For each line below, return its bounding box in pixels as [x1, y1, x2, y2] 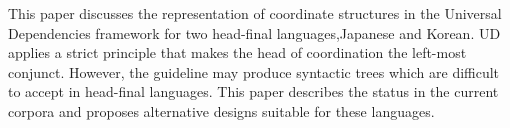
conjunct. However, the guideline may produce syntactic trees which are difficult [8, 61, 500, 82]
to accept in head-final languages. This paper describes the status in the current [8, 81, 499, 102]
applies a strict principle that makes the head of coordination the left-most [8, 42, 467, 63]
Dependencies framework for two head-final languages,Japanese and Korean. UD [8, 22, 501, 43]
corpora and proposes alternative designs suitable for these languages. [8, 100, 435, 121]
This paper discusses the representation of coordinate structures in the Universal [8, 3, 502, 23]
